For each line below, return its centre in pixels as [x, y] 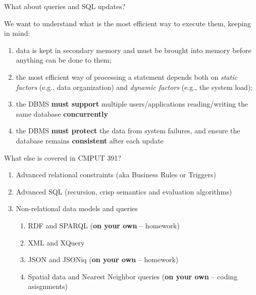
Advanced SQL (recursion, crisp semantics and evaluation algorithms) [124, 191]
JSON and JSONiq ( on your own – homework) [103, 259]
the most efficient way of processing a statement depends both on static [126, 77]
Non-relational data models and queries [77, 208]
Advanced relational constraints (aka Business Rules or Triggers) [116, 175]
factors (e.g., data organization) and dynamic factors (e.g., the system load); [134, 87]
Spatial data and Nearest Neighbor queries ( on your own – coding [133, 276]
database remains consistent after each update [90, 140]
